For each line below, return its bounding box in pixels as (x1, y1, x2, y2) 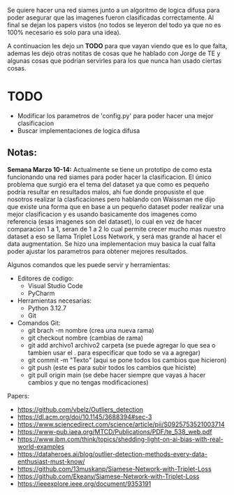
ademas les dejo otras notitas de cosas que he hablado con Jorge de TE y (7, 49, 221, 57)
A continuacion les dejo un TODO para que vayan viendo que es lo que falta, (7, 42, 228, 50)
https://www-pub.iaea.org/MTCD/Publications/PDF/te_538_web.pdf (17, 427, 212, 436)
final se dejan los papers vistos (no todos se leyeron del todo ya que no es (7, 21, 221, 29)
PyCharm (27, 289, 55, 297)
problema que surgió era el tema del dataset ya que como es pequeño (7, 180, 210, 188)
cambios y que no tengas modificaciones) (27, 378, 149, 387)
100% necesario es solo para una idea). (7, 28, 122, 36)
